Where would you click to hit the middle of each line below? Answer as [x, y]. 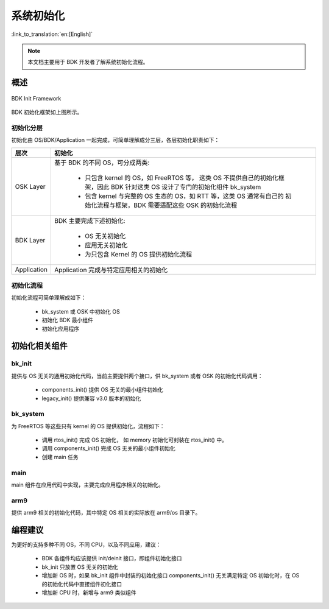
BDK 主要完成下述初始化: [90, 220]
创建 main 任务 [60, 457]
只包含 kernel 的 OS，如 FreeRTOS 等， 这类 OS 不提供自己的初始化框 [185, 178]
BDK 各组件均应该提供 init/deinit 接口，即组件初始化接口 [112, 558]
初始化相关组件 [39, 346]
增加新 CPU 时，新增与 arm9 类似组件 [89, 592]
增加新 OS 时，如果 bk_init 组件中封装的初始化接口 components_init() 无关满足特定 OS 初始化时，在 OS [171, 576]
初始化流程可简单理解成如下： [49, 298]
